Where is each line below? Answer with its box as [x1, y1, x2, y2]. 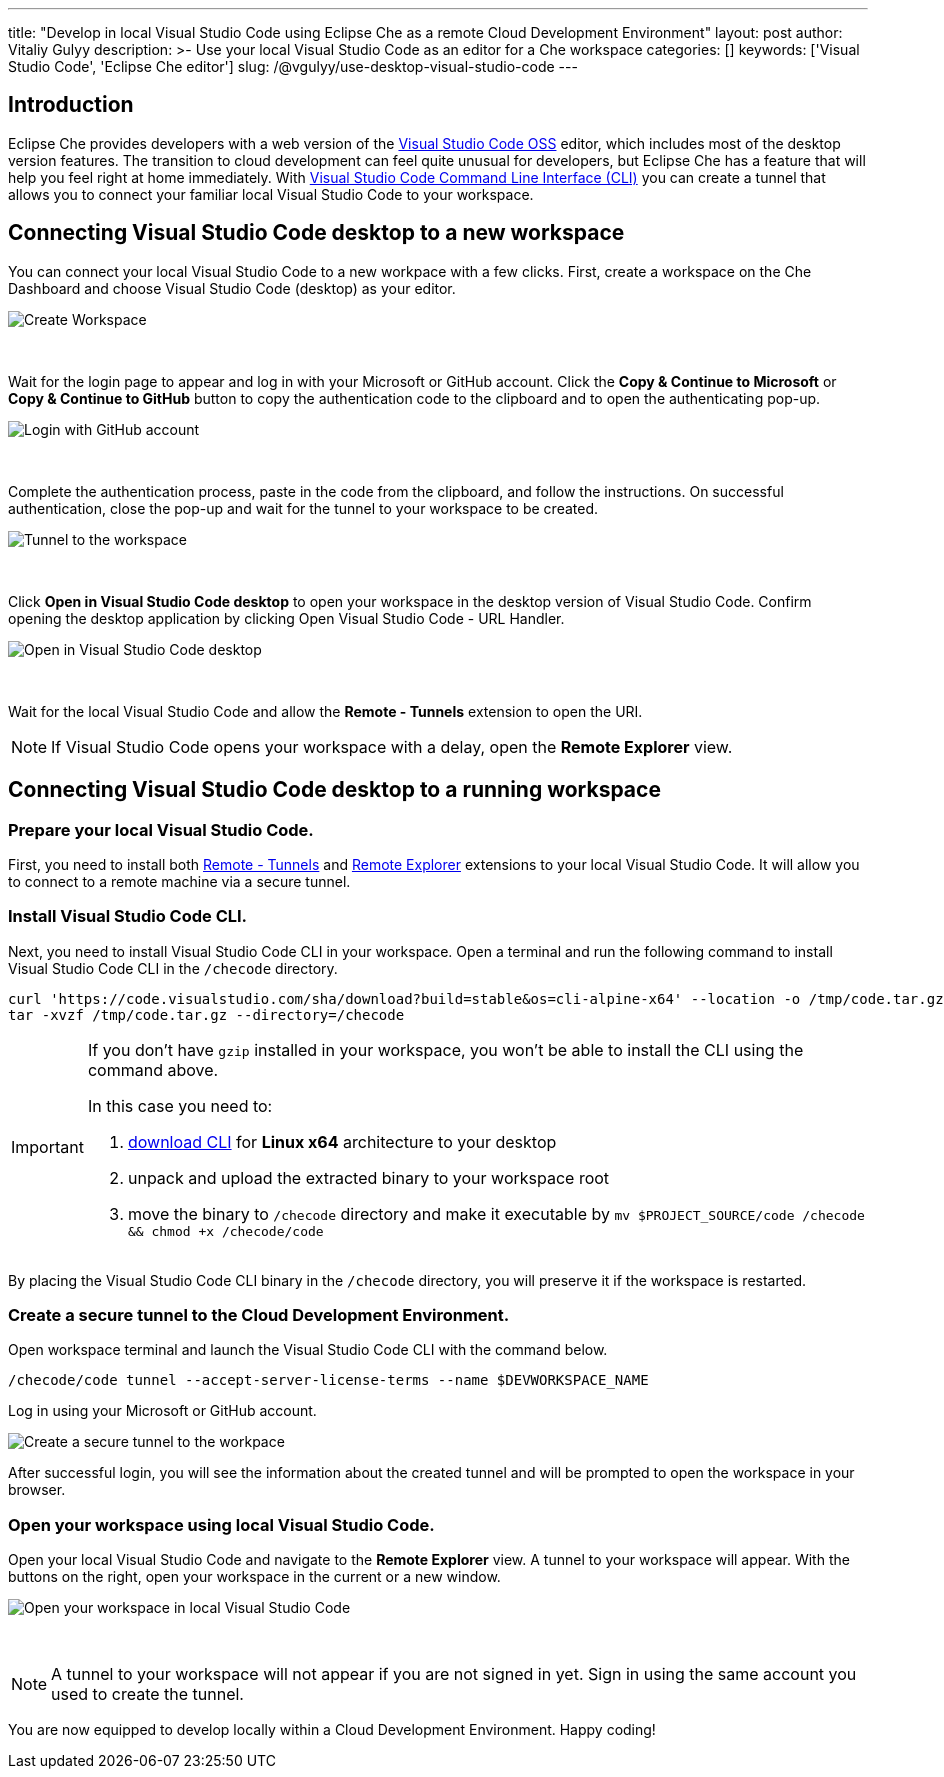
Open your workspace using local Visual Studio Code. [8, 1514, 435, 1535]
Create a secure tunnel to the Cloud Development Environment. [8, 1305, 510, 1326]
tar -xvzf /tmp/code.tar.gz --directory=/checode [8, 1006, 405, 1023]
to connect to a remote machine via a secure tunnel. [8, 872, 351, 890]
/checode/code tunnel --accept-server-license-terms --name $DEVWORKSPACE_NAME [8, 1372, 649, 1389]
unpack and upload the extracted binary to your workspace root [127, 1167, 610, 1188]
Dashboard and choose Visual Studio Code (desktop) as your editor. [8, 279, 456, 297]
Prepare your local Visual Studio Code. [8, 819, 314, 840]
